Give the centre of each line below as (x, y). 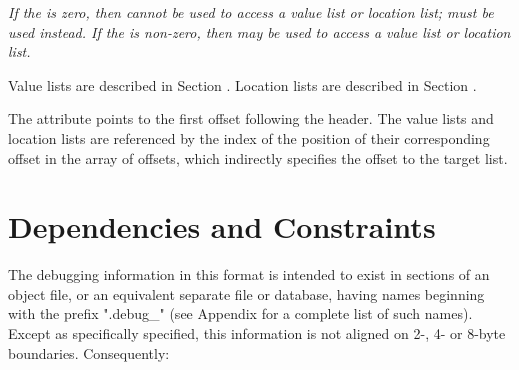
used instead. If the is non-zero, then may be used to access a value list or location (259, 31)
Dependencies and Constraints (222, 226)
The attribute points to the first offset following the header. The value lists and (251, 118)
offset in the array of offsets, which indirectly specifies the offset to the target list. (258, 157)
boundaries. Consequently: (89, 352)
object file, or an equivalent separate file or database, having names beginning (246, 293)
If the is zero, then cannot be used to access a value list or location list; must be (251, 12)
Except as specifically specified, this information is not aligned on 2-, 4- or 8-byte (257, 333)
